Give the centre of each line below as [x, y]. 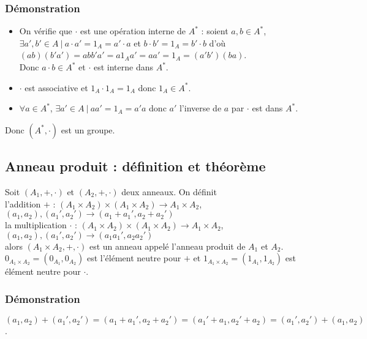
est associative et [56, 87]
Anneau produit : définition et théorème [135, 166]
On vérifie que [46, 31]
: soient [215, 31]
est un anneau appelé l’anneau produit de [167, 246]
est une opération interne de [133, 31]
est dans [267, 108]
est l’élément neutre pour [134, 258]
